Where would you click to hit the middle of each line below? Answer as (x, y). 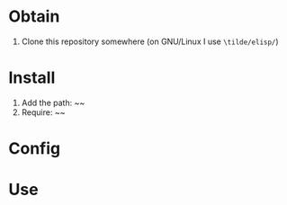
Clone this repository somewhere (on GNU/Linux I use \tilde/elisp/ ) (150, 41)
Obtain (34, 17)
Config (34, 149)
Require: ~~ (43, 112)
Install (32, 78)
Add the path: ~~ (53, 102)
